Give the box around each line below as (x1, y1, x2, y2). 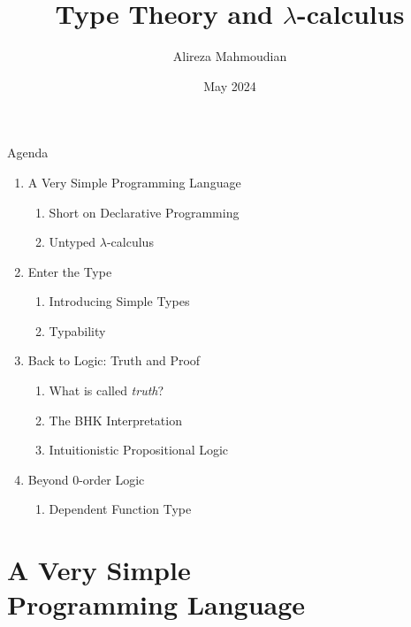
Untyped (49, 233, 96, 251)
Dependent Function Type (49, 500, 192, 518)
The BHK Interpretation (49, 410, 182, 429)
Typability (49, 321, 106, 340)
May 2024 (203, 76, 256, 95)
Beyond (27, 470, 69, 488)
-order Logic (79, 470, 145, 488)
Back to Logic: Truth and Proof (27, 351, 201, 370)
